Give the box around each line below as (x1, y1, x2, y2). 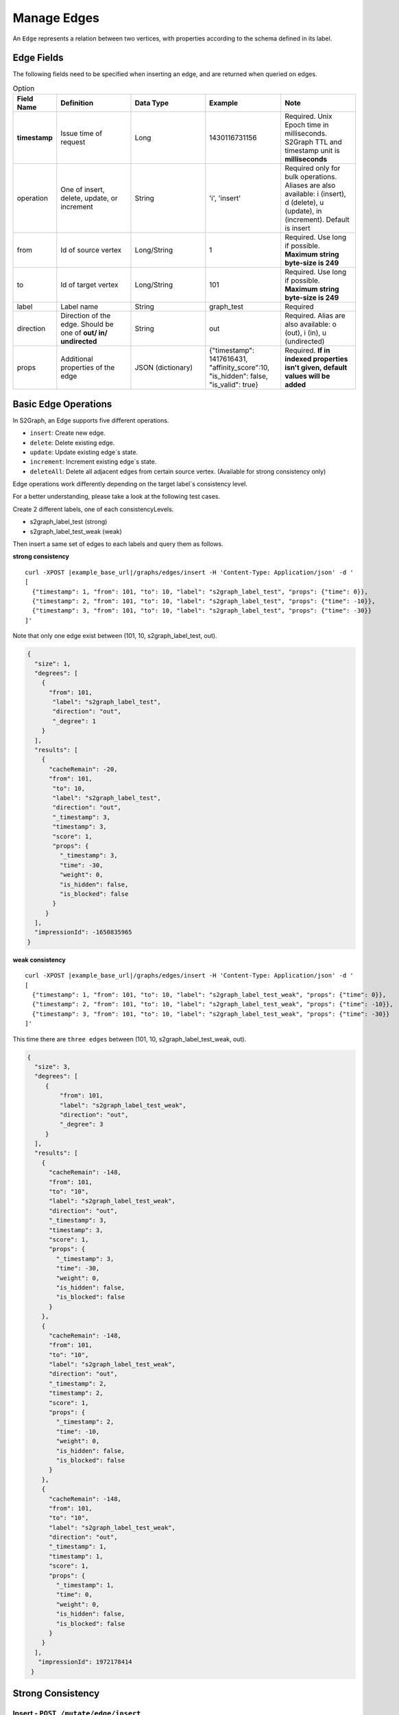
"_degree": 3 (59, 1120, 104, 1128)
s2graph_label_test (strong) (29, 518, 108, 526)
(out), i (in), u (285, 328, 327, 338)
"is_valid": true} (209, 380, 258, 390)
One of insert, (60, 185, 106, 195)
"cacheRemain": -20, (49, 765, 118, 773)
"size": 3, (34, 1063, 71, 1070)
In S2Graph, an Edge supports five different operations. (12, 416, 169, 425)
